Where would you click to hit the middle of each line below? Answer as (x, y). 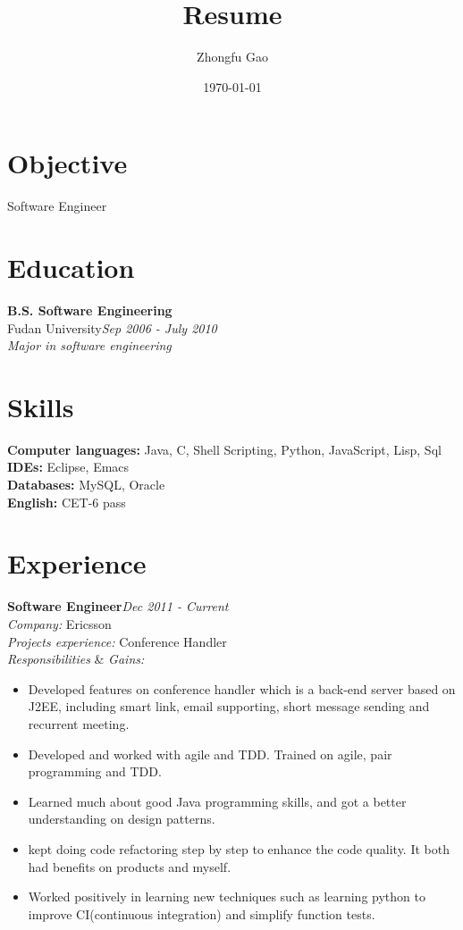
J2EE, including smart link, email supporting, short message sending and (229, 706)
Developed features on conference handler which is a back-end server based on (242, 688)
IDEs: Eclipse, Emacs (68, 467)
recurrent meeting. (79, 723)
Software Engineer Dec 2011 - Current (118, 606)
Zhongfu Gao (232, 57)
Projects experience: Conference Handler (117, 641)
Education (71, 268)
